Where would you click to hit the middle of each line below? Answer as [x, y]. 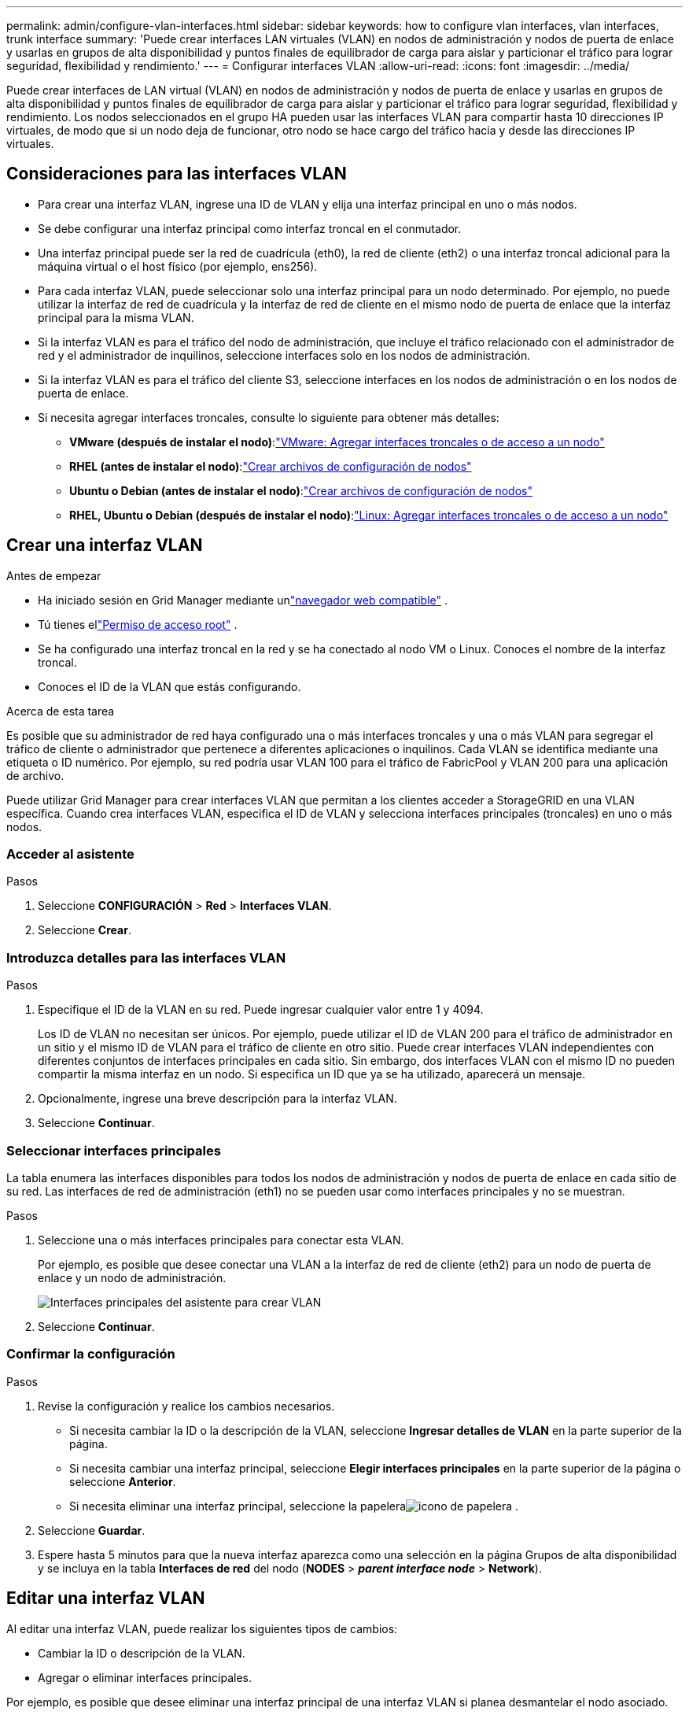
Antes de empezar [54, 575]
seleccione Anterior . [123, 1481]
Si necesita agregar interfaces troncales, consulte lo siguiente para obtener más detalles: [269, 417]
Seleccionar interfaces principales [114, 1150]
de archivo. [35, 775]
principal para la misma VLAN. [116, 317]
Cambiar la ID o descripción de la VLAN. [142, 1653]
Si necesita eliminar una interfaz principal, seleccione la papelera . [294, 1506]
